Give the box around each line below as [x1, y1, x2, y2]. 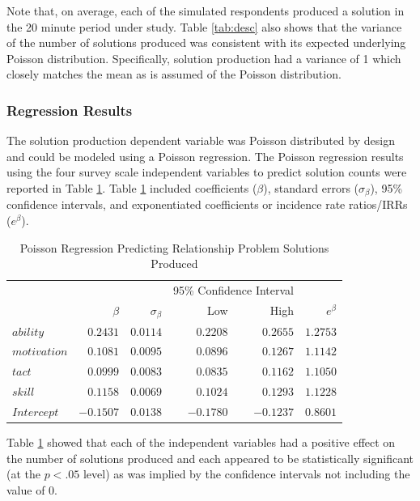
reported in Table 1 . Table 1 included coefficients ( [6, 179, 257, 196]
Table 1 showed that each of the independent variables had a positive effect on [6, 434, 396, 451]
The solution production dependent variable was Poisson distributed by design [6, 132, 395, 149]
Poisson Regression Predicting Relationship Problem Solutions [19, 239, 329, 256]
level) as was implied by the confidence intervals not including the [83, 465, 410, 482]
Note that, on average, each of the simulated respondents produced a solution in [6, 2, 405, 19]
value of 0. [6, 481, 57, 498]
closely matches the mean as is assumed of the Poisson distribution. [6, 66, 342, 83]
